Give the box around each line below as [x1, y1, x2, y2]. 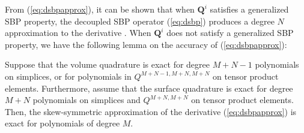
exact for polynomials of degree [5, 117, 120, 129]
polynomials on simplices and [32, 93, 141, 106]
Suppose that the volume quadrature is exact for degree [5, 58, 210, 71]
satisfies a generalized [210, 3, 289, 15]
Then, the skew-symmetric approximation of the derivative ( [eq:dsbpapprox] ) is [5, 105, 297, 117]
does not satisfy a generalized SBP [166, 26, 294, 39]
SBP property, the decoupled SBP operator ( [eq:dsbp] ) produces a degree [5, 14, 275, 27]
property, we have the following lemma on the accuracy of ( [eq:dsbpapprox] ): [5, 38, 287, 50]
